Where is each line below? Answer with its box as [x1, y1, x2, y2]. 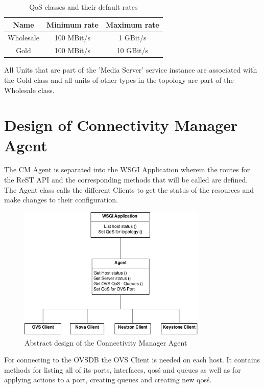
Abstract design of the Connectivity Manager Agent [25, 337, 187, 348]
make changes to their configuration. [4, 194, 118, 205]
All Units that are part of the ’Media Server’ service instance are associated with [4, 64, 257, 75]
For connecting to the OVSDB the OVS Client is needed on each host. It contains [4, 354, 260, 365]
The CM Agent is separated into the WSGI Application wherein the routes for [4, 164, 250, 175]
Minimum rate [46, 19, 99, 30]
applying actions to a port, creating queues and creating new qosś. [4, 374, 212, 385]
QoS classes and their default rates [29, 2, 138, 12]
